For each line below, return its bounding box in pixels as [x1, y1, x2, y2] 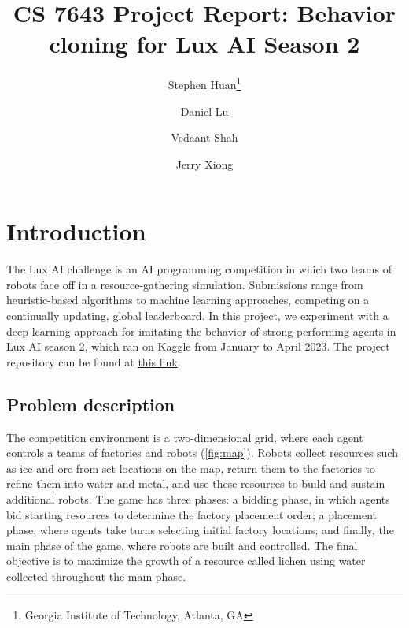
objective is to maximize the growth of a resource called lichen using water [6, 552, 366, 569]
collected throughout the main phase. [6, 567, 186, 584]
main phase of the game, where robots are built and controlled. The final [6, 537, 358, 553]
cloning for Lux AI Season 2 [49, 28, 360, 60]
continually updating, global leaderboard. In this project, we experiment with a [6, 307, 389, 324]
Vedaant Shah [171, 129, 238, 146]
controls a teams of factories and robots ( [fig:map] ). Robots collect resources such [6, 444, 398, 461]
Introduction [6, 215, 146, 247]
